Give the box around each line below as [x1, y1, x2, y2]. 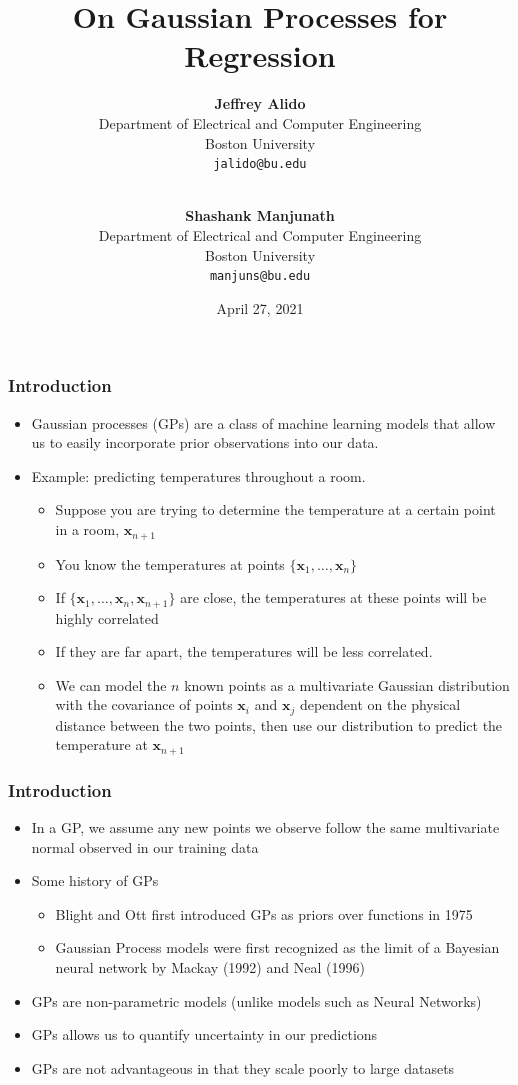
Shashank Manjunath [185, 205, 335, 226]
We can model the [55, 674, 167, 695]
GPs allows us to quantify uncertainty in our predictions [31, 1024, 378, 1045]
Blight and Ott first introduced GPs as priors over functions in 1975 [55, 903, 473, 924]
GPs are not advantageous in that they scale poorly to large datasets [31, 1057, 455, 1078]
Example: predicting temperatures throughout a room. [31, 465, 366, 486]
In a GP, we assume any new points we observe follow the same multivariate [31, 817, 500, 838]
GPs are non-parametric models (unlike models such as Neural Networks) [31, 990, 482, 1011]
